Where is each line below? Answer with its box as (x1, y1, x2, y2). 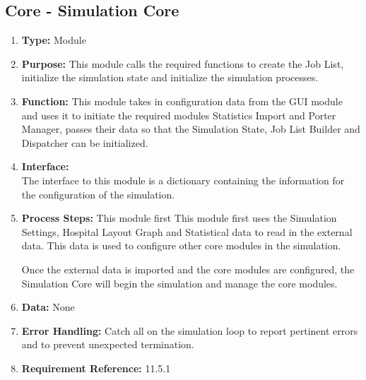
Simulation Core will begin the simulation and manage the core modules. (21, 275, 338, 290)
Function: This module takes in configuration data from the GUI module (21, 93, 343, 108)
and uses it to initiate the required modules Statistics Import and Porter (21, 107, 336, 122)
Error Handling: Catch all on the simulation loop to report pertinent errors (21, 323, 358, 338)
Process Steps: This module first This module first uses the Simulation (21, 210, 337, 225)
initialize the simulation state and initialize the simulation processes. (21, 70, 319, 85)
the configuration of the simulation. (21, 186, 175, 201)
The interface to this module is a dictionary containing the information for (21, 172, 345, 187)
